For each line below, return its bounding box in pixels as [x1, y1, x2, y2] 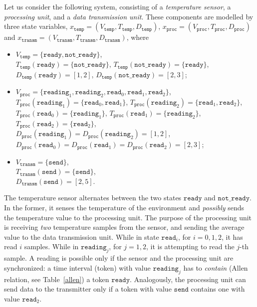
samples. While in [24, 241, 79, 252]
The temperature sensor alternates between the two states [4, 192, 182, 203]
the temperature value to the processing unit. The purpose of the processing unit [4, 212, 252, 222]
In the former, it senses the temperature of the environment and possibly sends [4, 202, 245, 213]
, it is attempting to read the [146, 241, 235, 252]
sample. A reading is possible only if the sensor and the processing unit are [4, 253, 234, 263]
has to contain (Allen [183, 262, 248, 273]
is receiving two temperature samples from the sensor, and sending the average [4, 222, 245, 232]
